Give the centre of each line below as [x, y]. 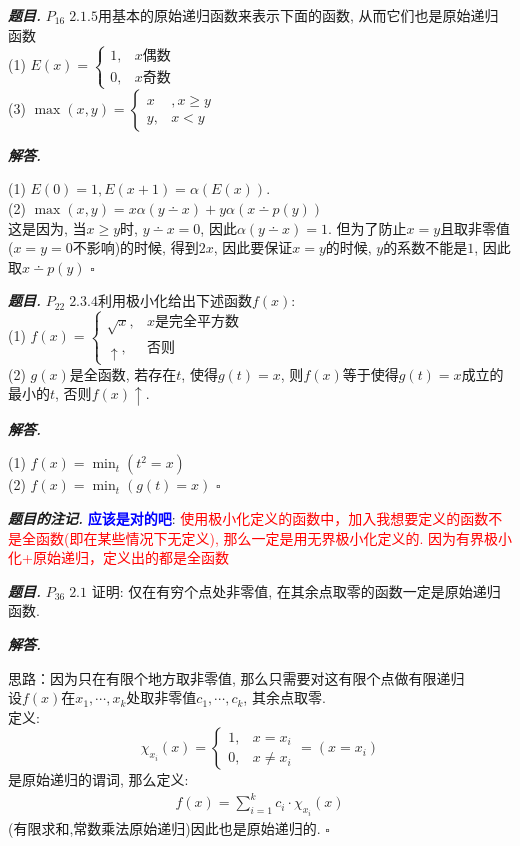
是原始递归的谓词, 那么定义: [98, 779]
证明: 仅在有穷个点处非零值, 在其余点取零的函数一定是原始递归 [296, 590]
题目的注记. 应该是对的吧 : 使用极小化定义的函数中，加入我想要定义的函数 [248, 518]
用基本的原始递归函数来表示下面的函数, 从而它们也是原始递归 [298, 15]
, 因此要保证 [253, 247]
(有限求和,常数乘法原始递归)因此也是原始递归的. [164, 827]
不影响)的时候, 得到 [135, 247]
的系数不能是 [425, 247]
